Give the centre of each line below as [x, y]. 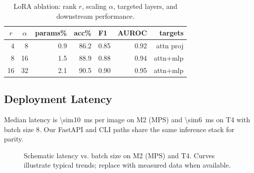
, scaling [94, 6]
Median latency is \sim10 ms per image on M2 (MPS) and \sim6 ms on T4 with [127, 120]
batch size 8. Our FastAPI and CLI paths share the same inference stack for [119, 129]
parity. [14, 139]
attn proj [170, 46]
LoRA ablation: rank [45, 6]
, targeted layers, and [145, 6]
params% [51, 33]
